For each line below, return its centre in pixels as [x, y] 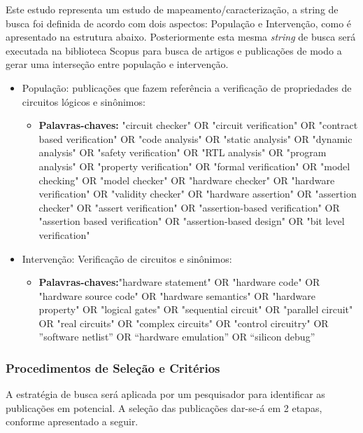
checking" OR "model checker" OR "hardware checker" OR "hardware [187, 180]
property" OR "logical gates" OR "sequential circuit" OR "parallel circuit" [196, 309]
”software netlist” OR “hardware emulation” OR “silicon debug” [177, 337]
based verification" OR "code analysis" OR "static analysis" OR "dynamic [195, 138]
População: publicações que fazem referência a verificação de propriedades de [187, 87]
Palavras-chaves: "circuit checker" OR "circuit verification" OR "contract [198, 125]
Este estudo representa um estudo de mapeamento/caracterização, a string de [172, 9]
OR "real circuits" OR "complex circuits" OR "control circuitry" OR [184, 323]
